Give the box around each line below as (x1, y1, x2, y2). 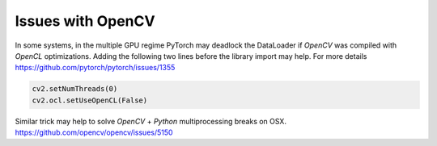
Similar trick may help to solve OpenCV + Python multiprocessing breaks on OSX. (15, 116, 287, 126)
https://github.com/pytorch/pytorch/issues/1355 (15, 63, 176, 73)
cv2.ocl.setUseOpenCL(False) (32, 95, 148, 105)
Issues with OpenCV (15, 12, 155, 30)
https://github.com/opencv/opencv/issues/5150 (15, 127, 173, 137)
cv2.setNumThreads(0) (32, 85, 118, 94)
